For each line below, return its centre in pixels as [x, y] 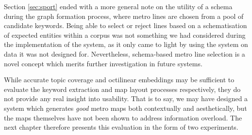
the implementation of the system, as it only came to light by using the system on [126, 44]
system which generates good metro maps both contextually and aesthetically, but [126, 108]
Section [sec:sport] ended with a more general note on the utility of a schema [118, 6]
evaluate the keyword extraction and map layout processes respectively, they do [122, 89]
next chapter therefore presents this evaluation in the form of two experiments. [121, 127]
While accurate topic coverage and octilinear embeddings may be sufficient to [119, 80]
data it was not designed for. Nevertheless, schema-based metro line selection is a [125, 53]
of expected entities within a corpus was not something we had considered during [125, 35]
